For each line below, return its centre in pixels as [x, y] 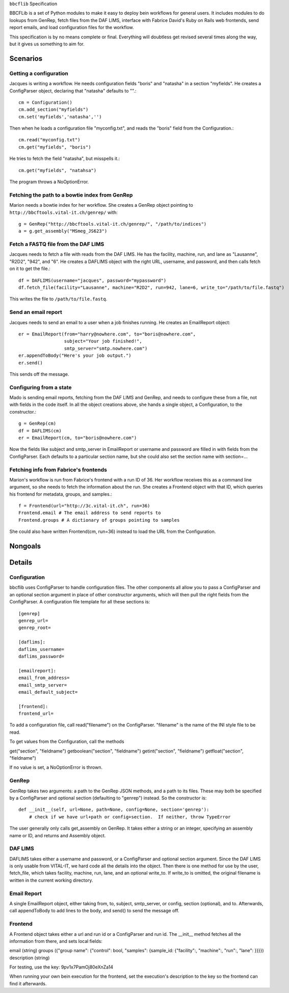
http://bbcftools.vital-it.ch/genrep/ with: [64, 212]
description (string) [30, 958]
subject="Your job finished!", [103, 341]
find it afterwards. [28, 983]
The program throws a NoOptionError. [49, 182]
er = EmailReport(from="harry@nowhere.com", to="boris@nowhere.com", [107, 334]
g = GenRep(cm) [37, 423]
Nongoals [25, 546]
